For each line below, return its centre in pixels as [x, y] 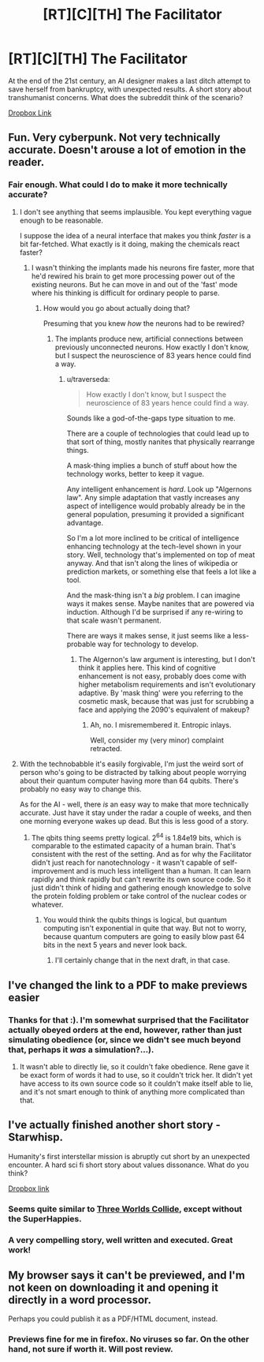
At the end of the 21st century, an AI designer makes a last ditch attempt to [129, 80]
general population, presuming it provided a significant [155, 514]
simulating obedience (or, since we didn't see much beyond [125, 1039]
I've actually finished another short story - [114, 1125]
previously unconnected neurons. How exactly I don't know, [152, 347]
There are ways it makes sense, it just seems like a [149, 635]
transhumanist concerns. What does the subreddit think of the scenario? [126, 97]
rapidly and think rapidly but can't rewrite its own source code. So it [141, 879]
